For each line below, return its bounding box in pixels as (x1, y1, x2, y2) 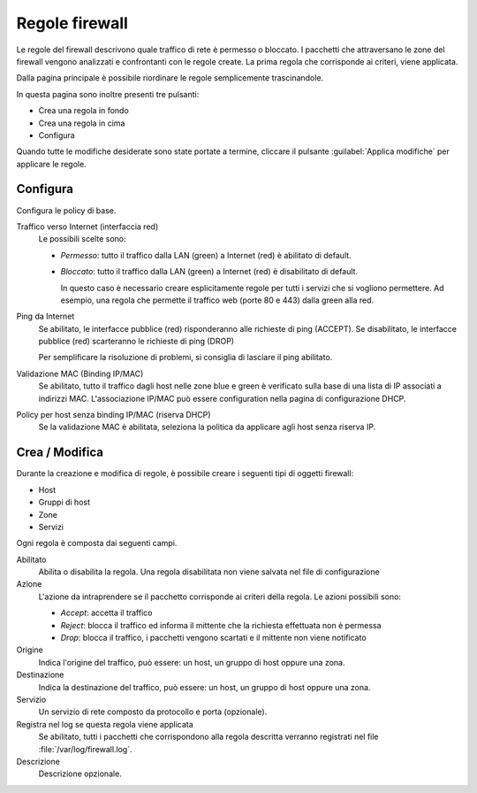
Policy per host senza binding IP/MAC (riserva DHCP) (16, 410, 211, 420)
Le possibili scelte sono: (38, 234, 127, 244)
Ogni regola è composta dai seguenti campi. (16, 538, 178, 549)
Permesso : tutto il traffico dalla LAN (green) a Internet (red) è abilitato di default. (60, 250, 352, 260)
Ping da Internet (16, 311, 75, 322)
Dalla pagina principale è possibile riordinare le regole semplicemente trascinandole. (16, 73, 324, 83)
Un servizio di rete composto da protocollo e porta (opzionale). (38, 706, 268, 717)
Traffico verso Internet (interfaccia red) (16, 221, 159, 232)
